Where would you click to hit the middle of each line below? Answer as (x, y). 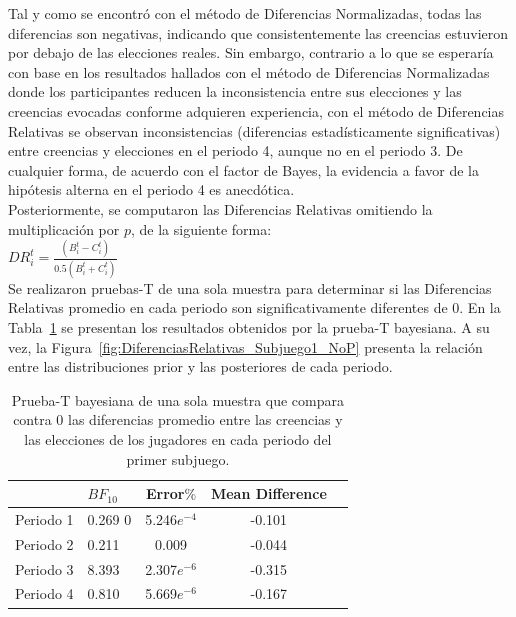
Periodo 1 (44, 518)
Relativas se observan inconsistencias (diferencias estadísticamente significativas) (254, 130)
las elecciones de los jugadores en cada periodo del (178, 438)
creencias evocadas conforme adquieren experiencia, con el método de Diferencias (256, 110)
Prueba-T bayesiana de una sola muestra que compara (178, 399)
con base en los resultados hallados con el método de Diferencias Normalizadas (249, 71)
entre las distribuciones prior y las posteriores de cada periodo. (200, 366)
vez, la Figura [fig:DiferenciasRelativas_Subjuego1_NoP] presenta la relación (245, 346)
